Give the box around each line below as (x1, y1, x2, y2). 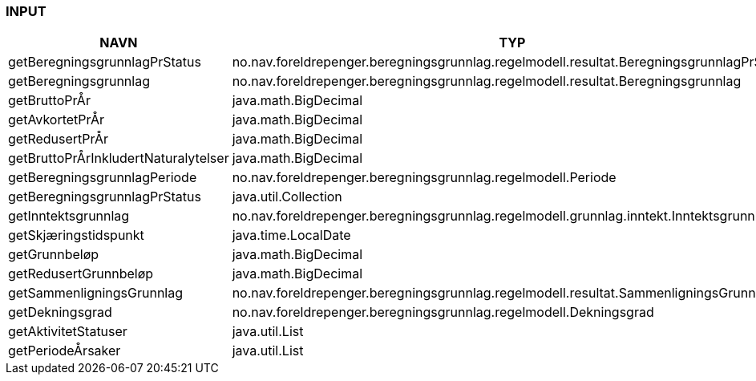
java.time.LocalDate (232, 227, 351, 244)
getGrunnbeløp (8, 246, 99, 263)
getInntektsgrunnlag (8, 208, 130, 225)
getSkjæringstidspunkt (8, 227, 144, 244)
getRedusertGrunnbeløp (8, 265, 154, 282)
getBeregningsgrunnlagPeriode (8, 169, 197, 186)
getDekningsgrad (8, 304, 112, 321)
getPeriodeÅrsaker (8, 342, 121, 359)
